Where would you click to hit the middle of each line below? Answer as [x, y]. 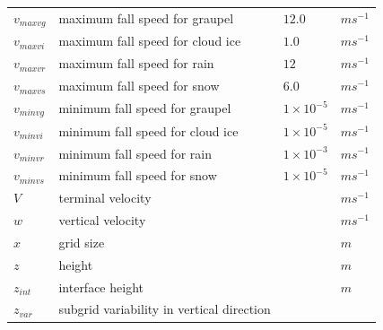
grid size [82, 242]
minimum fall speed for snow [138, 175]
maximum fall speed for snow [139, 86]
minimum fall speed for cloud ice [148, 130]
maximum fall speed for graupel [146, 18]
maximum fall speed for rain [136, 63]
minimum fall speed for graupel [145, 108]
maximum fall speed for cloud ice [150, 41]
